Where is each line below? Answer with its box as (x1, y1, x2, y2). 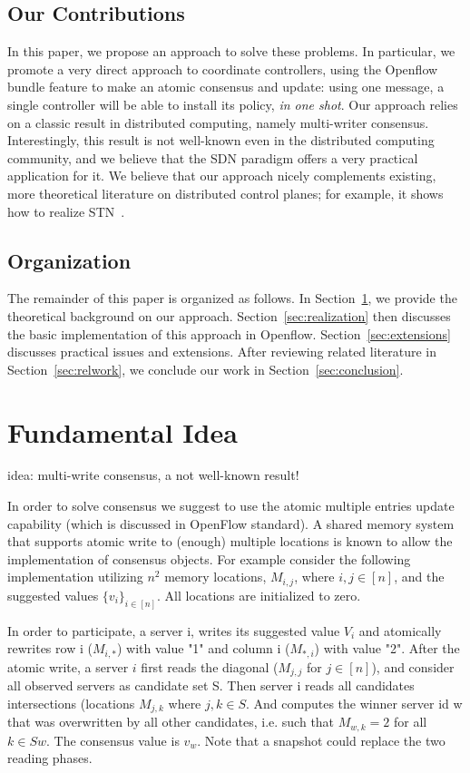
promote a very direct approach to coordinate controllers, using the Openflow (7, 59, 438, 78)
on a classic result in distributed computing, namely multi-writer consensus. (7, 113, 429, 132)
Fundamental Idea (7, 413, 238, 450)
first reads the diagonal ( (141, 657, 279, 676)
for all (393, 712, 427, 731)
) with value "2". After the (314, 639, 460, 658)
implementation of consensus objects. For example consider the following (7, 549, 411, 568)
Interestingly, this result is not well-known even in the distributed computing (7, 131, 435, 150)
